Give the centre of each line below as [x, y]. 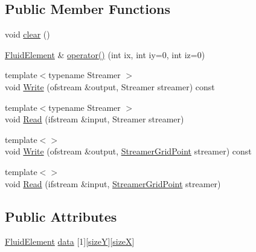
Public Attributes [61, 216]
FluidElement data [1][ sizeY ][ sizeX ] [70, 241]
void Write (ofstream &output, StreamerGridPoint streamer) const [128, 151]
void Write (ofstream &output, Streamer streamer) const [110, 86]
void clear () [27, 34]
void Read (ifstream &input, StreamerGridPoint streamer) [113, 183]
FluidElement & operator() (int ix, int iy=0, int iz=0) [105, 54]
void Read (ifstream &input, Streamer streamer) [94, 119]
